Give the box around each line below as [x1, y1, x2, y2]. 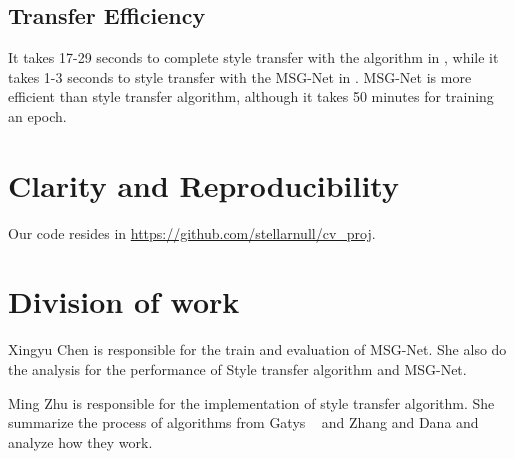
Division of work [8, 281, 240, 322]
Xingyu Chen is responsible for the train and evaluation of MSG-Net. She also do [8, 339, 507, 360]
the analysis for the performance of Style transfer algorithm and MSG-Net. [8, 359, 467, 380]
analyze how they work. [8, 431, 153, 452]
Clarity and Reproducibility [8, 164, 399, 205]
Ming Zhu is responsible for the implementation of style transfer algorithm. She [8, 392, 495, 413]
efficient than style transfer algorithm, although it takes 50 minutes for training [8, 86, 494, 107]
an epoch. [8, 105, 67, 126]
